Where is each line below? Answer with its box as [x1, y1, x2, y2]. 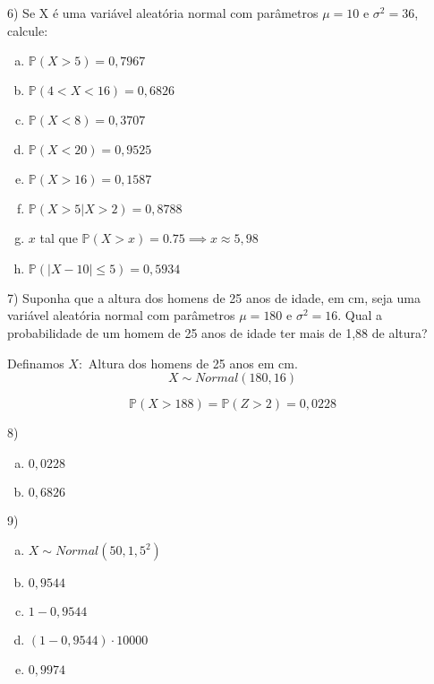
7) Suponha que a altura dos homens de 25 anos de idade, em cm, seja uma [7, 288, 421, 307]
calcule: [7, 21, 48, 39]
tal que [39, 229, 78, 247]
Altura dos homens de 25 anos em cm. [88, 353, 298, 372]
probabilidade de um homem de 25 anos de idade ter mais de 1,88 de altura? [7, 323, 428, 342]
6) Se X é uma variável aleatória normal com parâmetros [7, 4, 319, 22]
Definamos [7, 353, 64, 372]
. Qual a [337, 306, 383, 325]
